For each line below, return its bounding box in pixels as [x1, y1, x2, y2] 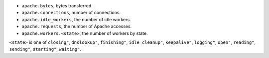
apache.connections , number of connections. [21, 10, 121, 16]
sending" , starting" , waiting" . [9, 46, 82, 52]
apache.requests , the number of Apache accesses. [21, 24, 132, 29]
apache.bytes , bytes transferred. [21, 3, 93, 8]
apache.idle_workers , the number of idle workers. [21, 16, 132, 22]
